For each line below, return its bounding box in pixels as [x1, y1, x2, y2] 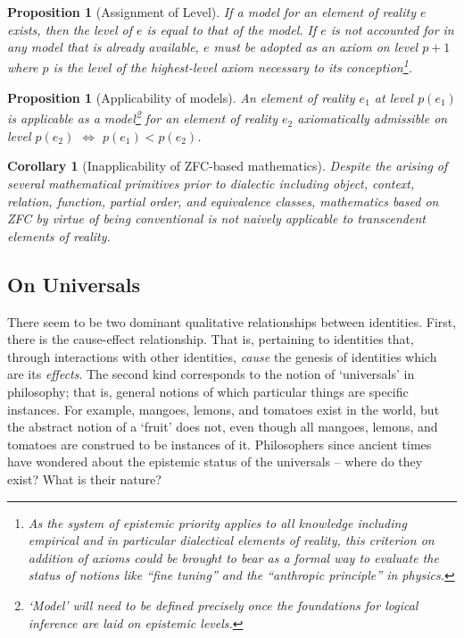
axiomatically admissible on [297, 109, 448, 128]
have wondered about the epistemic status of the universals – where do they [7, 452, 423, 471]
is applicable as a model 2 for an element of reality [7, 106, 278, 128]
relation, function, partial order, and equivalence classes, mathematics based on [7, 191, 439, 210]
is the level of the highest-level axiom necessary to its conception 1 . [53, 55, 412, 77]
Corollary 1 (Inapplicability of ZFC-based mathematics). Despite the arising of [7, 156, 448, 175]
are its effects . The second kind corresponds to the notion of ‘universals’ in [7, 365, 415, 383]
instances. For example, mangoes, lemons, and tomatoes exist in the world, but [7, 399, 440, 418]
